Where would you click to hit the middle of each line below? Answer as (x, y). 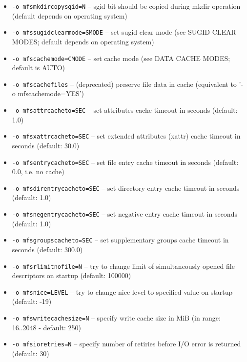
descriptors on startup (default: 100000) (72, 275)
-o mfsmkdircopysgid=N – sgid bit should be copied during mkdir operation (126, 6)
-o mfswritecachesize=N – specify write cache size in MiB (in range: (116, 318)
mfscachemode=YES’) (51, 93)
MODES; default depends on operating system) (83, 41)
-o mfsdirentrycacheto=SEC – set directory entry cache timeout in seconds (126, 188)
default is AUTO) (38, 68)
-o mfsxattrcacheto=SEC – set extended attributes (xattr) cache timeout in (126, 136)
